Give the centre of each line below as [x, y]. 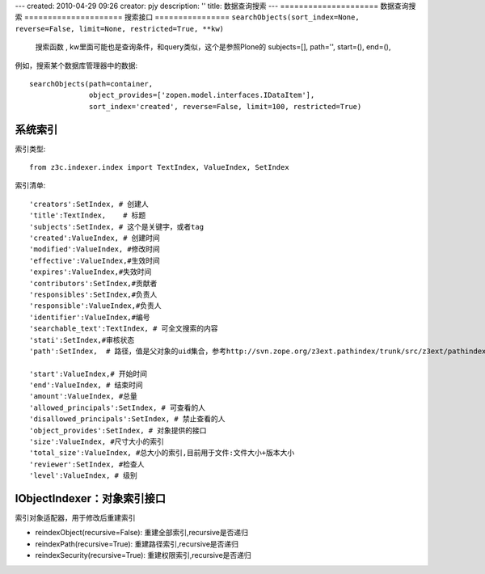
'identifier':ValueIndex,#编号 [90, 317]
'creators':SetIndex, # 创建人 [89, 204]
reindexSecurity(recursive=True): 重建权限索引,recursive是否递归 [143, 555]
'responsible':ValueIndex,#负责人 [95, 306]
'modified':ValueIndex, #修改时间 [95, 249]
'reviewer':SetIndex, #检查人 [87, 464]
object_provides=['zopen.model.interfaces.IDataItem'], [202, 95]
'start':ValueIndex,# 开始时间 [89, 374]
